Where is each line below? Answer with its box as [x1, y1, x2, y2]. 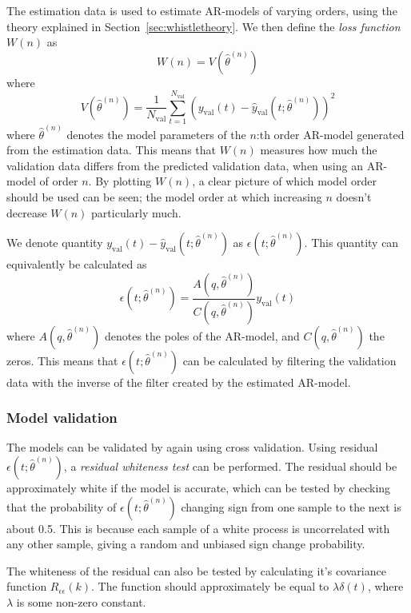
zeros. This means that [6, 352, 118, 368]
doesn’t [336, 188, 372, 205]
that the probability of [6, 498, 117, 515]
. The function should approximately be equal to [91, 578, 329, 595]
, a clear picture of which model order [192, 173, 377, 189]
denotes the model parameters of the [66, 125, 246, 142]
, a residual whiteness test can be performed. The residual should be [63, 458, 397, 474]
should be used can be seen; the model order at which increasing [6, 188, 322, 205]
